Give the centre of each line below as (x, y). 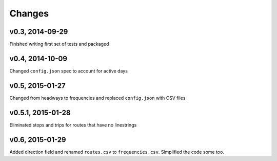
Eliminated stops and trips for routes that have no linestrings (73, 125)
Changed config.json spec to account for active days (69, 71)
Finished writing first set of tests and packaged (59, 44)
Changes (29, 13)
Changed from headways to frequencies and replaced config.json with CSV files (97, 98)
